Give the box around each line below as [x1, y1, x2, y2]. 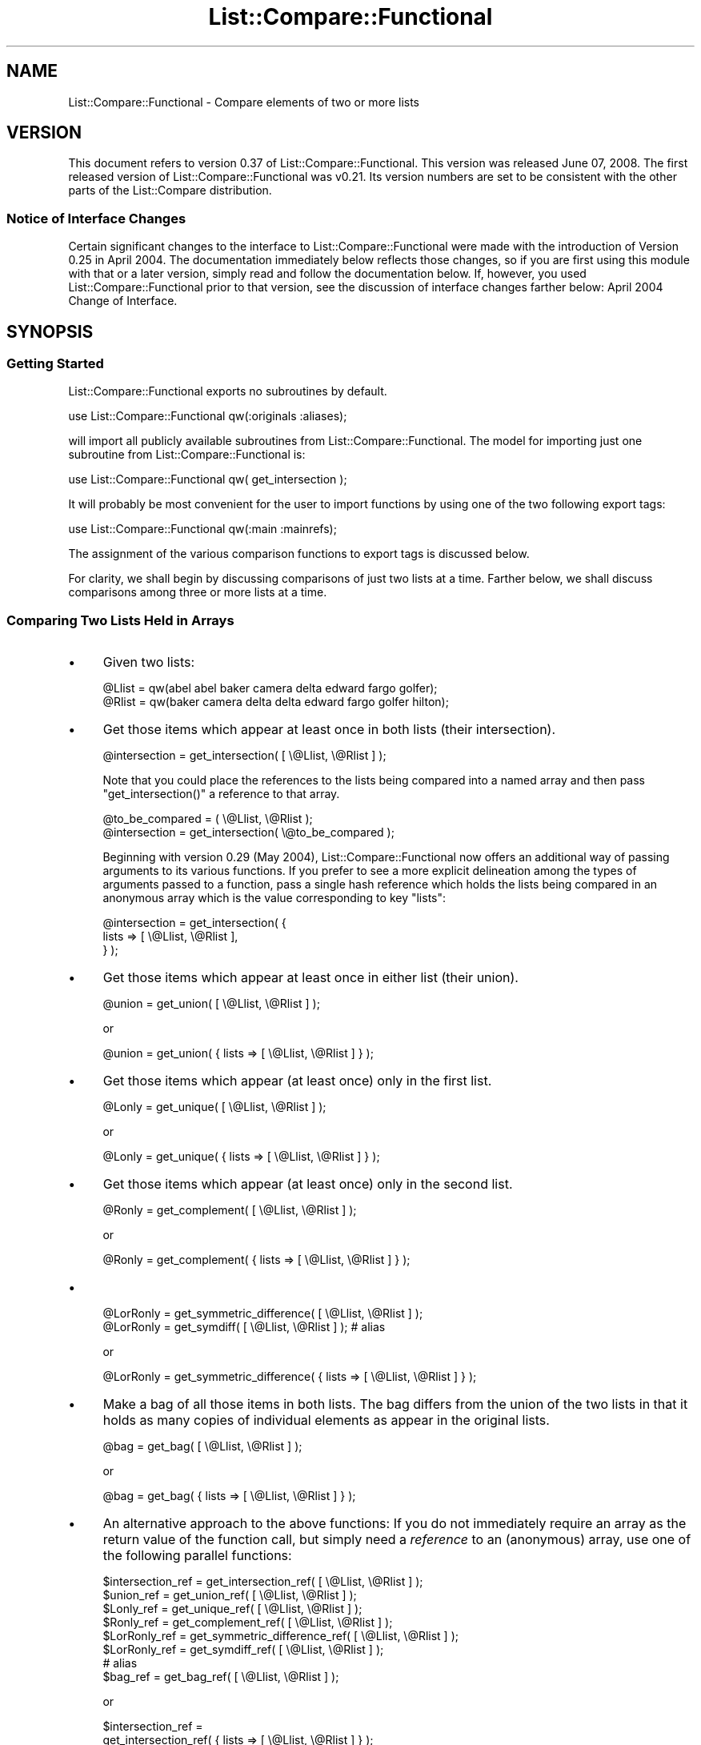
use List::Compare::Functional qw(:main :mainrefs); [68, 522, 337, 536]
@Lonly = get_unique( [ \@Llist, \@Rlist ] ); [102, 1100, 326, 1114]
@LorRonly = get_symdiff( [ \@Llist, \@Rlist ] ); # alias [102, 1320, 386, 1334]
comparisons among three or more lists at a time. [68, 585, 327, 600]
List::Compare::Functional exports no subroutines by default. [68, 384, 387, 399]
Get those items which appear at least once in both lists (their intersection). [102, 721, 556, 738]
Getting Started [6, 355, 104, 372]
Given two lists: [102, 654, 195, 671]
